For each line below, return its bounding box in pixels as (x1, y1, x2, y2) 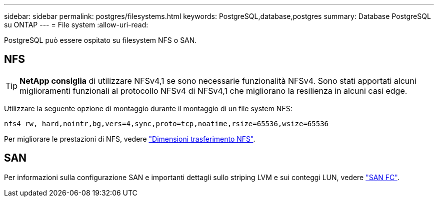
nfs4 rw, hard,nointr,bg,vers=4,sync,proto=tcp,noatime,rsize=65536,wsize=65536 (4, 119, 329, 128)
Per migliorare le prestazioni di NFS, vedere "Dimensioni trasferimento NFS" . (4, 134, 255, 143)
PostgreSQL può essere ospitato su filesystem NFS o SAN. (4, 36, 197, 44)
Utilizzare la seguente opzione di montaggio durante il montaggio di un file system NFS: (4, 104, 292, 113)
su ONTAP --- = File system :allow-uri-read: (4, 20, 148, 29)
